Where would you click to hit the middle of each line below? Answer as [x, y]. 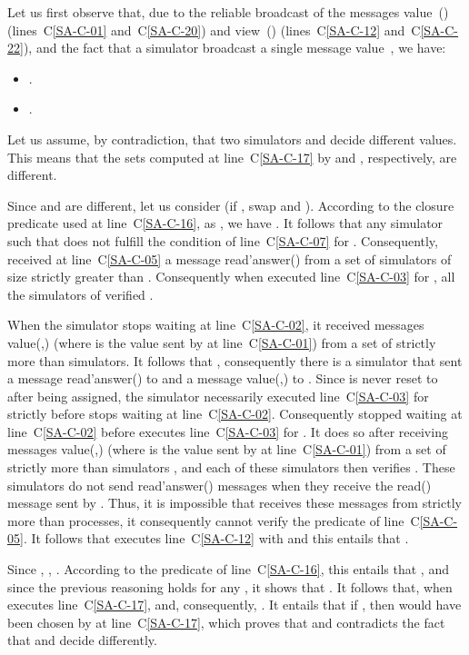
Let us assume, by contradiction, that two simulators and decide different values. [232, 139]
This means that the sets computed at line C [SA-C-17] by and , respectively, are [232, 157]
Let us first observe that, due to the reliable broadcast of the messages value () [228, 12]
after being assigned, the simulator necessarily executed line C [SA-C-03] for [218, 396]
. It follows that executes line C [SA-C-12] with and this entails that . [216, 538]
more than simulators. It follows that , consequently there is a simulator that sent [235, 360]
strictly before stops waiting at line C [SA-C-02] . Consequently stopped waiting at [235, 414]
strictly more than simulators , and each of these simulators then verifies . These [231, 467]
